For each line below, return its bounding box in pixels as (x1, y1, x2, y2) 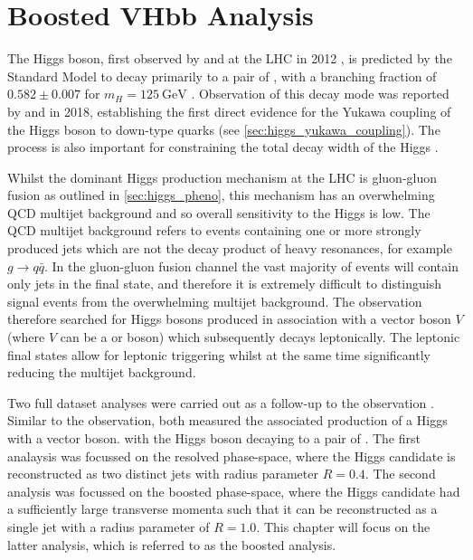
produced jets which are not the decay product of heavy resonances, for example (7, 239, 452, 258)
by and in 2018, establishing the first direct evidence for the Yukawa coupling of (7, 101, 451, 120)
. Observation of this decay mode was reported (191, 84, 449, 103)
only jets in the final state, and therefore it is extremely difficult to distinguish (7, 274, 442, 293)
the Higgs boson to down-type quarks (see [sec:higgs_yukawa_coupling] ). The (7, 119, 440, 138)
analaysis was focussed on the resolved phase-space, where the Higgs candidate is (7, 446, 456, 465)
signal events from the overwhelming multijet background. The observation (7, 291, 422, 310)
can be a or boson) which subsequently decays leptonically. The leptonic (60, 327, 460, 346)
